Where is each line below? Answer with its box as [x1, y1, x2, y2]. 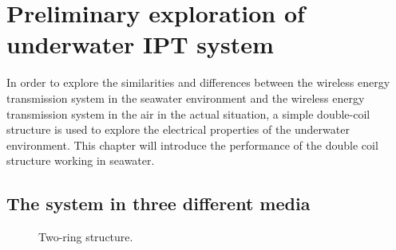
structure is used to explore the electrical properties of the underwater [6, 121, 350, 138]
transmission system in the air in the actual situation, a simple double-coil [6, 105, 370, 122]
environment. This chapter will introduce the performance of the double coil [6, 136, 378, 153]
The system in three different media [6, 191, 311, 216]
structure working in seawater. [6, 152, 155, 169]
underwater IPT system [6, 28, 274, 61]
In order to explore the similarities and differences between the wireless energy [6, 74, 390, 91]
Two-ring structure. [38, 229, 133, 245]
